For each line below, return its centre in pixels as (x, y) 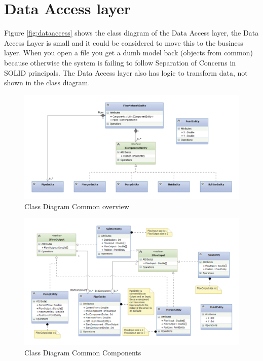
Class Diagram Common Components (83, 352)
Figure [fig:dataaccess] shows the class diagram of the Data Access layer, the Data (131, 33)
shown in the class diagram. (47, 83)
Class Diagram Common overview (77, 206)
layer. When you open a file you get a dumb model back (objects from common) (128, 53)
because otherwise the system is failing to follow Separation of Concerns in (120, 62)
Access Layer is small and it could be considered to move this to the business (124, 42)
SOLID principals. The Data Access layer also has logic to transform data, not (126, 72)
